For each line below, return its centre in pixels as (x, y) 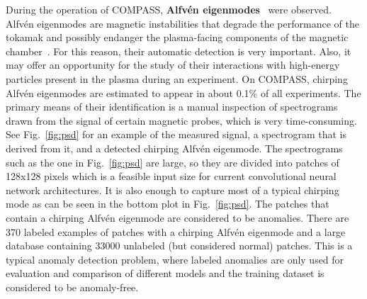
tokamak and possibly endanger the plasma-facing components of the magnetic (177, 37)
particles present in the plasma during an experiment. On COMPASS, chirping (177, 78)
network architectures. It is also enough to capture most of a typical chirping (173, 190)
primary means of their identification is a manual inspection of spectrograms (172, 107)
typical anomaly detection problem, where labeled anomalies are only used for (175, 259)
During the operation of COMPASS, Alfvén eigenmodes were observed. (169, 9)
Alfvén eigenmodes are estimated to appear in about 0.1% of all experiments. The (183, 92)
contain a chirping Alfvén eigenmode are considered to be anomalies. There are (177, 217)
